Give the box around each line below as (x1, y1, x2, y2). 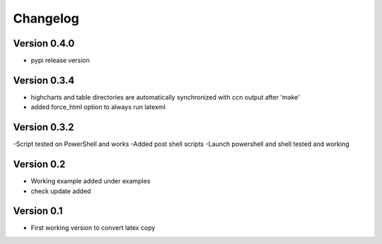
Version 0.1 (13, 205, 63, 217)
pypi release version (30, 56, 90, 65)
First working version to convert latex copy (30, 224, 156, 232)
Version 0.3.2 (13, 121, 74, 133)
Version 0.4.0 (13, 37, 75, 49)
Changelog (13, 11, 79, 26)
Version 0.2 (13, 159, 66, 171)
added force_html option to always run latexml (30, 103, 166, 111)
